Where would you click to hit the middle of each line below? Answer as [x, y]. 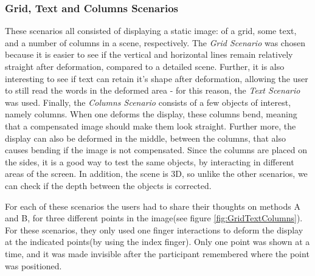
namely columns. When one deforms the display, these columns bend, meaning [151, 114]
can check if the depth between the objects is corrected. [108, 185]
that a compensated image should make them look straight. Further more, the [151, 126]
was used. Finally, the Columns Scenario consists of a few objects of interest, [148, 102]
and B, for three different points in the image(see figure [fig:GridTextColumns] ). [154, 218]
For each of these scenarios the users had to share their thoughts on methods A [153, 206]
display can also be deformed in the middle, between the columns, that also [145, 138]
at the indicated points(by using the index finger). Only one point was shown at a [157, 242]
